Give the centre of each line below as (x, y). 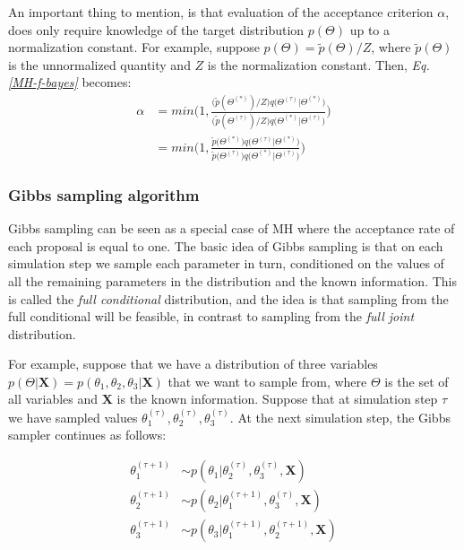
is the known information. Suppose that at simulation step (277, 399)
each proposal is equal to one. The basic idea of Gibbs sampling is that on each (226, 245)
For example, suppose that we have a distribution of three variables (193, 364)
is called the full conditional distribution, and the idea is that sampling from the (228, 298)
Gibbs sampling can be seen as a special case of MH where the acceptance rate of (232, 228)
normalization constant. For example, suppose (134, 47)
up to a (369, 29)
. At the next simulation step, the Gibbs (340, 417)
